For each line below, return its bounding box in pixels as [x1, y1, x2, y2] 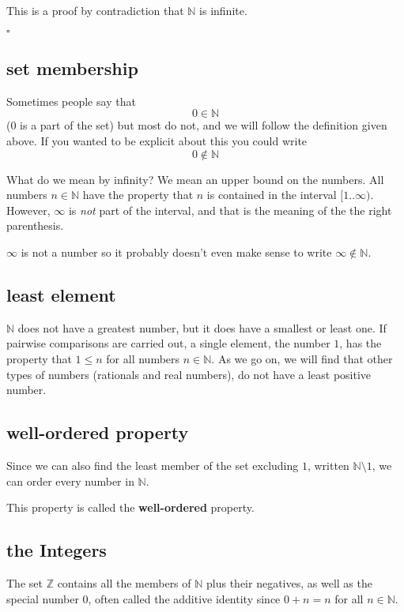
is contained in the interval [206, 186, 337, 203]
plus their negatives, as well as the [206, 574, 372, 591]
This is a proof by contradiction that [6, 2, 184, 18]
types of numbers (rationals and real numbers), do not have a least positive [6, 366, 372, 382]
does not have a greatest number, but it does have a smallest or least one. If [17, 319, 387, 336]
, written [307, 456, 349, 473]
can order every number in [6, 472, 134, 489]
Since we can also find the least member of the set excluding [6, 456, 299, 473]
